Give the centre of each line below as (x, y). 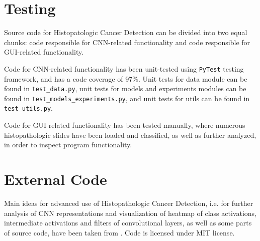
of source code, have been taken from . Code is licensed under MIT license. (119, 232)
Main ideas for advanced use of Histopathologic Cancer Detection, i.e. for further (129, 203)
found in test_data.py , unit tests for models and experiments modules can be (125, 88)
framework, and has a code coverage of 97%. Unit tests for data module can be (126, 78)
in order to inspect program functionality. (68, 145)
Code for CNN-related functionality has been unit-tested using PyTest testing (124, 68)
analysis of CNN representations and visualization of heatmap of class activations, (130, 213)
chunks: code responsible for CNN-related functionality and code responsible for (127, 42)
